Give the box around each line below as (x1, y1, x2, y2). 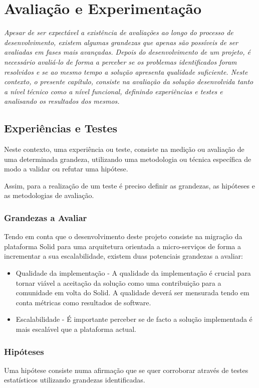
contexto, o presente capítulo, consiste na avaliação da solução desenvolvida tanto (4, 76, 253, 87)
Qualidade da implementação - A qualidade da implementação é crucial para (16, 268, 251, 278)
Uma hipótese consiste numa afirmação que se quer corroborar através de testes (4, 364, 248, 375)
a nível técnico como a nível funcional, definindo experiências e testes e (4, 86, 223, 96)
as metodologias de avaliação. (4, 190, 94, 201)
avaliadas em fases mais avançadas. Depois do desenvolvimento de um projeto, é (4, 47, 251, 57)
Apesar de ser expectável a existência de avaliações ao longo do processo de (4, 27, 233, 38)
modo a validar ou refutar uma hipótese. (4, 163, 128, 174)
